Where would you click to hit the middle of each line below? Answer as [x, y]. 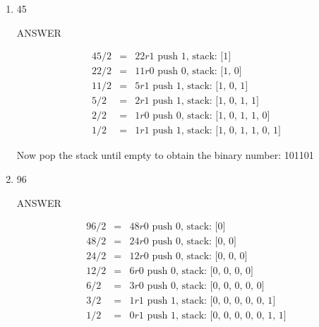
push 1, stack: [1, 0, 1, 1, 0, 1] [217, 131]
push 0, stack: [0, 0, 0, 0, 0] [206, 286]
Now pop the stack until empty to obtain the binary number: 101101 [165, 155]
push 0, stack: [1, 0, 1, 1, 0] [211, 116]
